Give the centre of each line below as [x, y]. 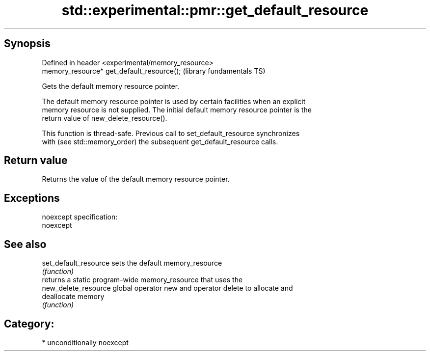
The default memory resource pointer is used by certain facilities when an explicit [174, 101]
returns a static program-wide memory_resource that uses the [142, 280]
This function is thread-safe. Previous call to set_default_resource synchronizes [171, 133]
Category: [29, 324]
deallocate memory [73, 297]
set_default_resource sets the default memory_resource [132, 263]
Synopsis [27, 44]
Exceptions [32, 198]
